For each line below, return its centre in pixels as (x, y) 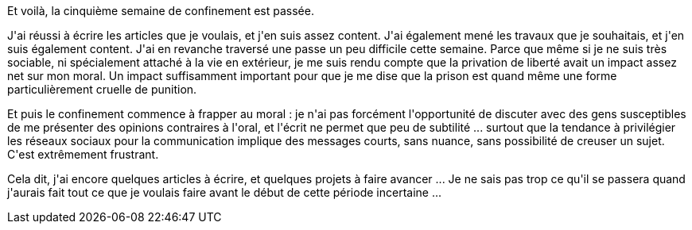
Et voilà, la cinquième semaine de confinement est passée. (161, 11)
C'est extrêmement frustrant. (83, 154)
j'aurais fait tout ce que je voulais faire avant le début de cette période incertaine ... (225, 192)
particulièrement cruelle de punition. (102, 89)
